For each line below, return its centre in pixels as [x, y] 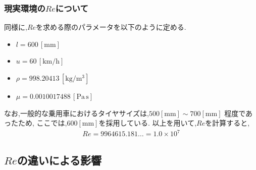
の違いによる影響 [59, 160]
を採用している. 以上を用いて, [148, 123]
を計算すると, [227, 123]
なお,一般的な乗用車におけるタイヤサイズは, [76, 113]
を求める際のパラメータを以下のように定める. [111, 27]
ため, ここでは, [42, 123]
